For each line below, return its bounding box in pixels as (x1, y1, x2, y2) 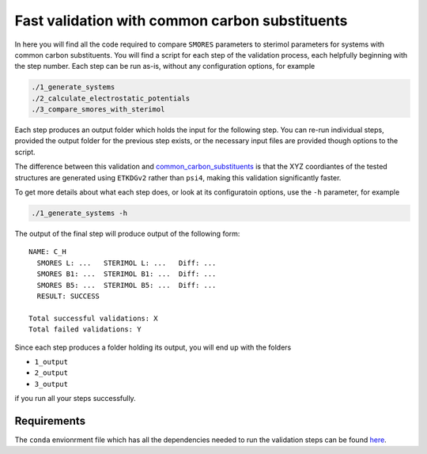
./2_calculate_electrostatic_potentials (31, 93, 190, 103)
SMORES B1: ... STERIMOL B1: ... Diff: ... (36, 270, 217, 278)
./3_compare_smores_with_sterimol (31, 105, 165, 114)
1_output (34, 357, 69, 366)
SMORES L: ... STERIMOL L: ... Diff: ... (36, 258, 217, 267)
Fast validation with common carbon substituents (14, 12, 348, 29)
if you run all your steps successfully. (14, 394, 136, 403)
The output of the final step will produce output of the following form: (14, 229, 240, 238)
